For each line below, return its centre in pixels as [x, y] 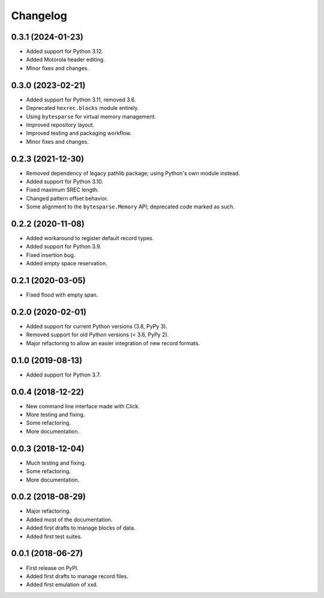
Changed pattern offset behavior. [67, 198]
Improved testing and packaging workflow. [79, 133]
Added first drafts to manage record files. [77, 576]
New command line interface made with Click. [83, 406]
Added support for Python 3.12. [64, 52]
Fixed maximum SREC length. [62, 190]
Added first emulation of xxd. [62, 585]
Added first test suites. [54, 536]
